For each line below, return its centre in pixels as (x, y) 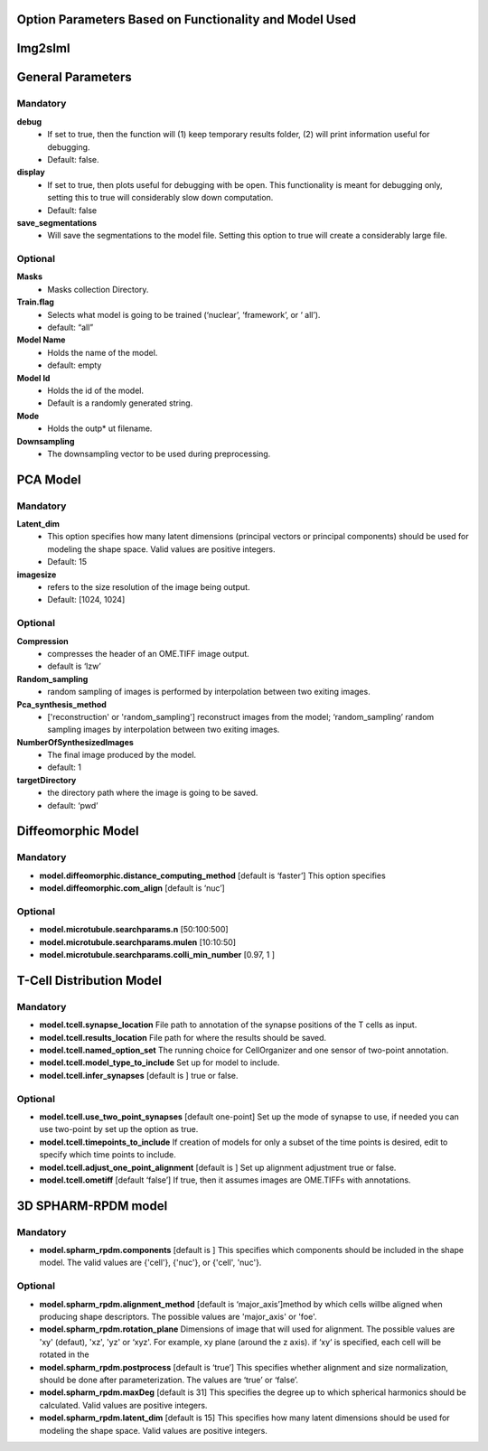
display (31, 173)
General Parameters (74, 77)
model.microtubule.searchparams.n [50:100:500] (134, 930)
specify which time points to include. (108, 1155)
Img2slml (43, 48)
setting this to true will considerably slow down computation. (160, 198)
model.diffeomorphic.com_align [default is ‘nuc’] (132, 888)
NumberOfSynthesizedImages (75, 742)
